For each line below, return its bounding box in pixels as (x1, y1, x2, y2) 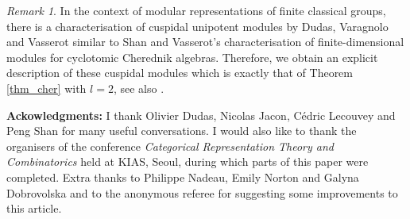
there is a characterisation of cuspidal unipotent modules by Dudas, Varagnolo (6, 17, 389, 34)
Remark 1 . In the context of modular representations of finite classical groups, (6, 2, 386, 18)
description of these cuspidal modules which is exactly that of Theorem (6, 64, 354, 81)
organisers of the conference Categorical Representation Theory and (6, 137, 335, 154)
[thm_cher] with (6, 79, 87, 96)
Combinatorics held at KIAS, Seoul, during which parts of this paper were (6, 153, 369, 170)
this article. (6, 200, 62, 217)
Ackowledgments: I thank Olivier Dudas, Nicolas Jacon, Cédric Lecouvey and (6, 106, 396, 123)
